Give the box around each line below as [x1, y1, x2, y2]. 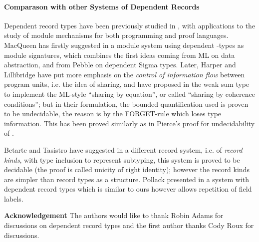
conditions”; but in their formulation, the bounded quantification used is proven [4, 98, 249, 109]
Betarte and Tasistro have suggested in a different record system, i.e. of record [4, 144, 243, 155]
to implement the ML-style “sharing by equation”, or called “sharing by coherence [4, 88, 256, 99]
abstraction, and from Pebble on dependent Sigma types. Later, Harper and [4, 59, 236, 70]
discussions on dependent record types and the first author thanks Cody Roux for [4, 220, 254, 231]
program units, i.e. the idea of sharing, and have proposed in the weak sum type [4, 79, 250, 89]
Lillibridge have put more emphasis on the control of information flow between [4, 69, 245, 79]
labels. [4, 193, 23, 204]
